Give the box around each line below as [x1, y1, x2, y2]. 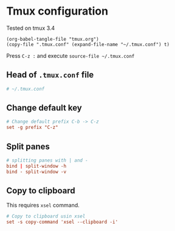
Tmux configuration [6, 4, 108, 18]
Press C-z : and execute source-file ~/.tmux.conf [6, 52, 135, 59]
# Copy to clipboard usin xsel [6, 213, 86, 219]
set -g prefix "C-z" [6, 125, 59, 131]
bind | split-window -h [6, 163, 67, 169]
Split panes [6, 141, 50, 151]
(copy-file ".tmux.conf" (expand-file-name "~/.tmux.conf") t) [6, 41, 170, 47]
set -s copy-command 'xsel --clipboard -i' [6, 219, 118, 226]
